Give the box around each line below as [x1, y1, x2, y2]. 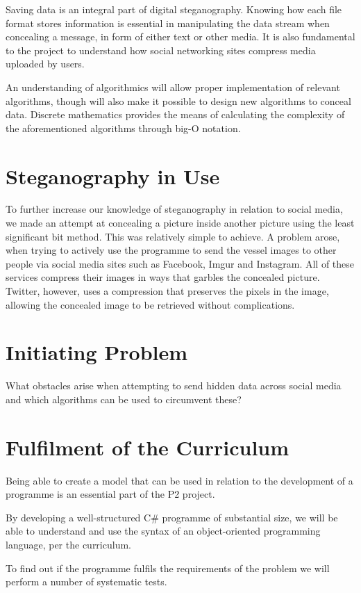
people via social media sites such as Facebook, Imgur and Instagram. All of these [6, 256, 355, 270]
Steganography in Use [6, 161, 220, 190]
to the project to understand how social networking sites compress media [6, 42, 316, 57]
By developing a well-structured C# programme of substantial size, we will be [6, 510, 338, 524]
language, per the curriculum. [6, 537, 131, 552]
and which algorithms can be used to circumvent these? [6, 391, 242, 406]
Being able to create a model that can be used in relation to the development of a [6, 473, 353, 487]
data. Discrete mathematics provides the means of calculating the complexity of [6, 107, 345, 122]
